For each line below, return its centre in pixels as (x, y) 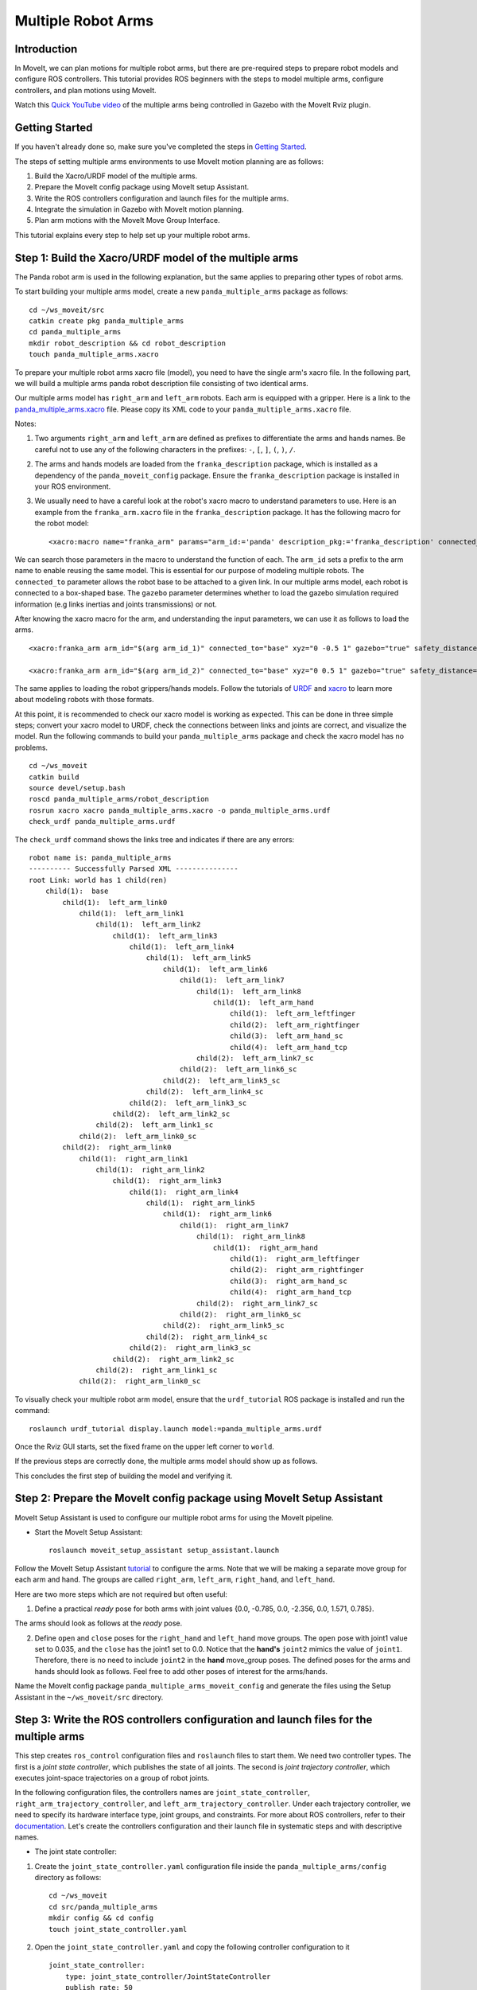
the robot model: (62, 523)
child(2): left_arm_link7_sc (255, 1058)
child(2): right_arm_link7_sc (257, 1303)
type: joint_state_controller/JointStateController (168, 1976)
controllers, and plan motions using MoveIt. (85, 90)
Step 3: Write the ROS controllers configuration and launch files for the (194, 1720)
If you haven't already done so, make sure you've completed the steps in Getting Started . (161, 146)
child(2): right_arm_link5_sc (224, 1326)
